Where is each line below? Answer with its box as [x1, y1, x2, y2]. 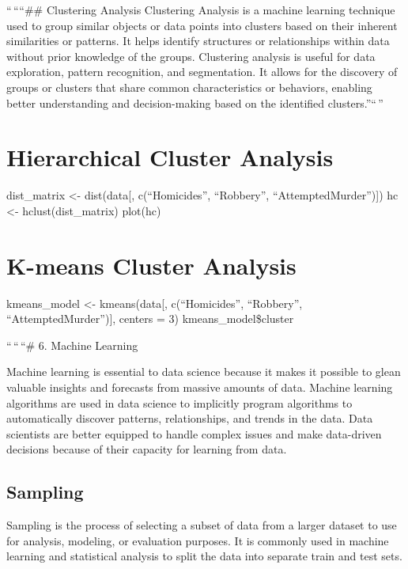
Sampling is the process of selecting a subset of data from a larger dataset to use [6, 517, 397, 533]
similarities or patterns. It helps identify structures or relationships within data [6, 32, 390, 49]
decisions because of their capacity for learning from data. [6, 441, 287, 457]
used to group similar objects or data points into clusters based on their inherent [6, 17, 398, 33]
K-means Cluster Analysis [6, 248, 297, 281]
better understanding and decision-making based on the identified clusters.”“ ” [6, 94, 383, 111]
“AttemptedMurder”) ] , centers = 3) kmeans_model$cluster [6, 310, 294, 327]
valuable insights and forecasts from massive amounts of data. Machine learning [6, 378, 393, 395]
